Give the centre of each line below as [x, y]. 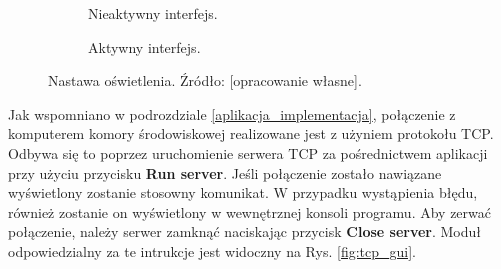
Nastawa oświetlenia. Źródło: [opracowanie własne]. [205, 80]
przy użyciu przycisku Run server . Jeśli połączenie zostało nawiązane [225, 172]
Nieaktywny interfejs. [153, 13]
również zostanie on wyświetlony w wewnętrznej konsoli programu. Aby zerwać [249, 211]
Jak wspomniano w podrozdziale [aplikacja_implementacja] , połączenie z [232, 113]
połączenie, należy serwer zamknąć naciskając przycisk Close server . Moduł [245, 231]
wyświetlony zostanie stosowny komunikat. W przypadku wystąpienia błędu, [243, 192]
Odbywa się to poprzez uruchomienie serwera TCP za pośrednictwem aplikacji [248, 152]
